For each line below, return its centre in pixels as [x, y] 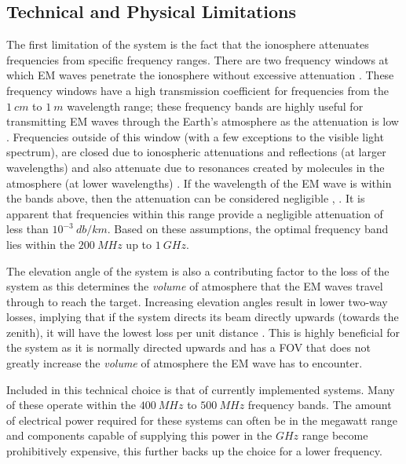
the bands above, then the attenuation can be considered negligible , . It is [186, 198]
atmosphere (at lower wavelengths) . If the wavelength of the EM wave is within [199, 183]
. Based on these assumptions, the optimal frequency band [248, 229]
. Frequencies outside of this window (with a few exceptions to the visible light [195, 136]
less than [27, 229]
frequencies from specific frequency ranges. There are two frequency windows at [198, 59]
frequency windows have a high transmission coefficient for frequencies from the [198, 90]
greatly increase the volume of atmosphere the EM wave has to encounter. [185, 363]
